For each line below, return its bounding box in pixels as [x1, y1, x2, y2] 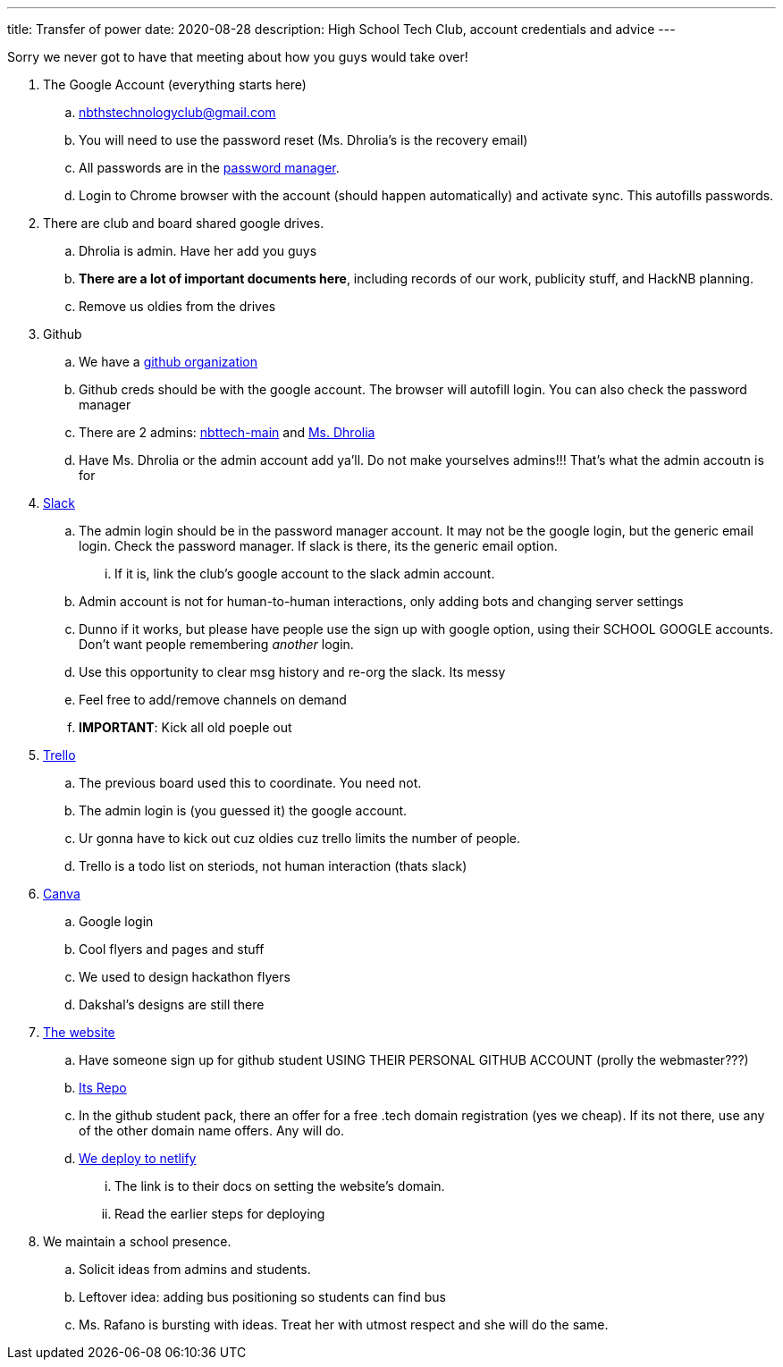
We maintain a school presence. [43, 1234, 232, 1249]
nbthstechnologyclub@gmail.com [79, 105, 276, 120]
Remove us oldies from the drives [79, 299, 276, 314]
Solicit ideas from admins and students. [79, 1262, 311, 1277]
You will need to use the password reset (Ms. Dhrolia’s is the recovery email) [79, 132, 528, 148]
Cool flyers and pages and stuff [79, 941, 265, 957]
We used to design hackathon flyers [79, 969, 290, 984]
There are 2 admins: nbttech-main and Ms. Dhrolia [79, 425, 375, 440]
